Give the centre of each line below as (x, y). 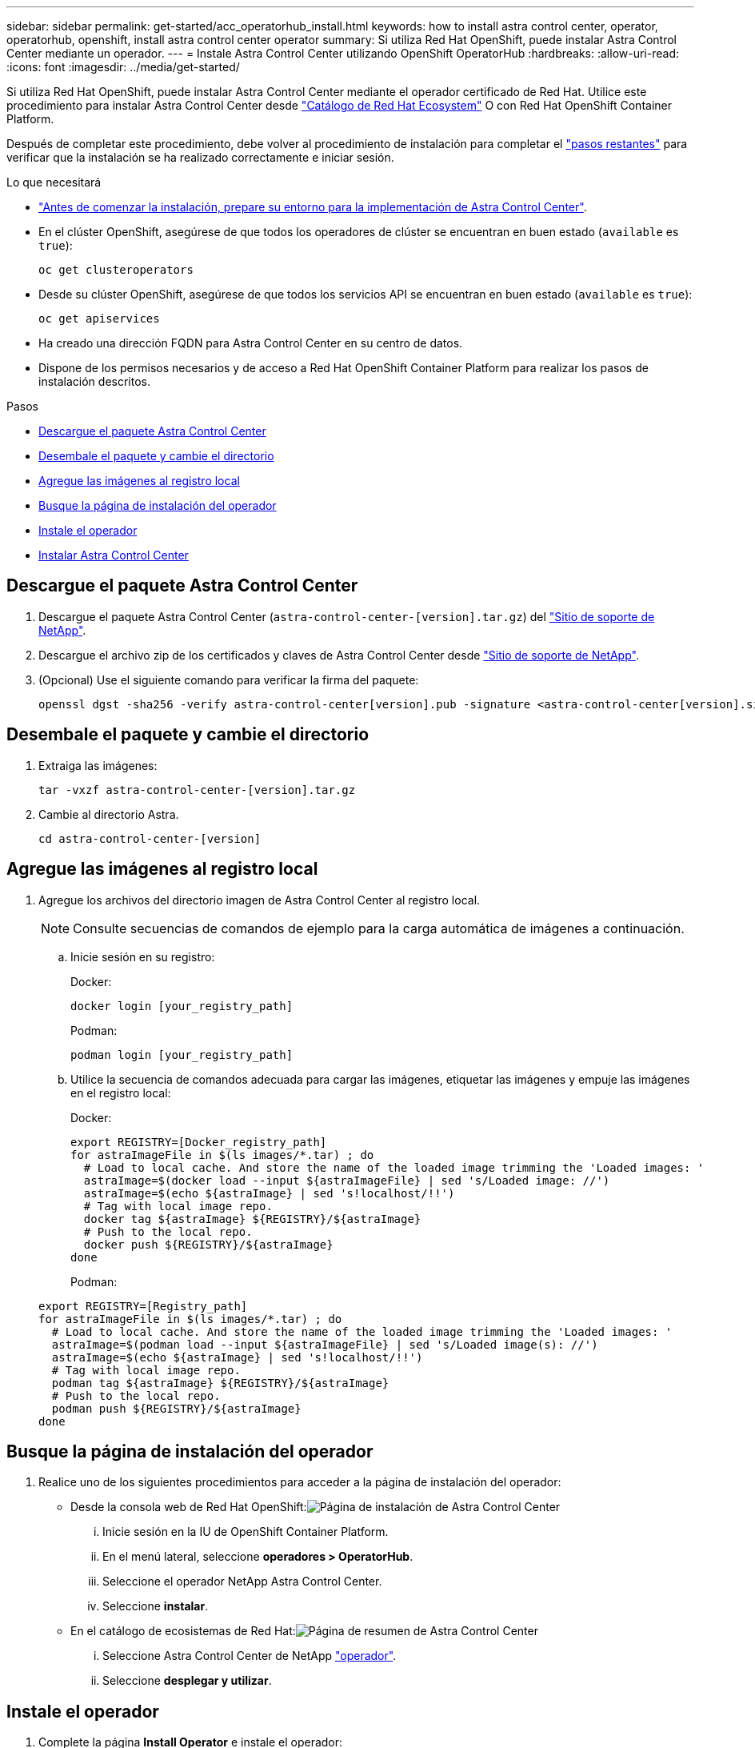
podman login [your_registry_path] (182, 1054)
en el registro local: (121, 1092)
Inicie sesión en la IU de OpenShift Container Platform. (246, 1532)
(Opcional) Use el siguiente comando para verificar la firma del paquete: (229, 680)
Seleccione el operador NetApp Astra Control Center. (242, 1582)
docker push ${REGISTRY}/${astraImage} (208, 1244)
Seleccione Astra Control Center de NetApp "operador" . (250, 1656)
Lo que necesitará (54, 182)
